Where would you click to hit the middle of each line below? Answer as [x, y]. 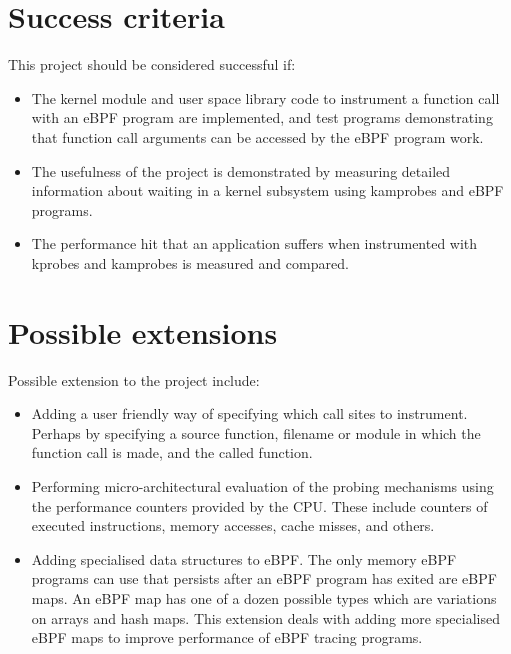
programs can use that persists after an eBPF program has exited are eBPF [264, 578]
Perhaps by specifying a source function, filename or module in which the [256, 432]
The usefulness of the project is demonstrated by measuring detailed [241, 170]
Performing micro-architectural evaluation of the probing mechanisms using [262, 485]
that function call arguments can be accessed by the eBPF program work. [257, 136]
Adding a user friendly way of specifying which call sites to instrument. [249, 413]
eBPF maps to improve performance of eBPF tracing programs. [227, 637]
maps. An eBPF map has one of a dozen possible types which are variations [264, 597]
